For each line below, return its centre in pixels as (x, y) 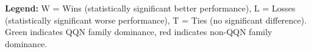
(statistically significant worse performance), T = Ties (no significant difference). (156, 20)
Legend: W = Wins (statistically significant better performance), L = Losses (150, 8)
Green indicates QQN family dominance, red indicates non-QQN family (139, 32)
